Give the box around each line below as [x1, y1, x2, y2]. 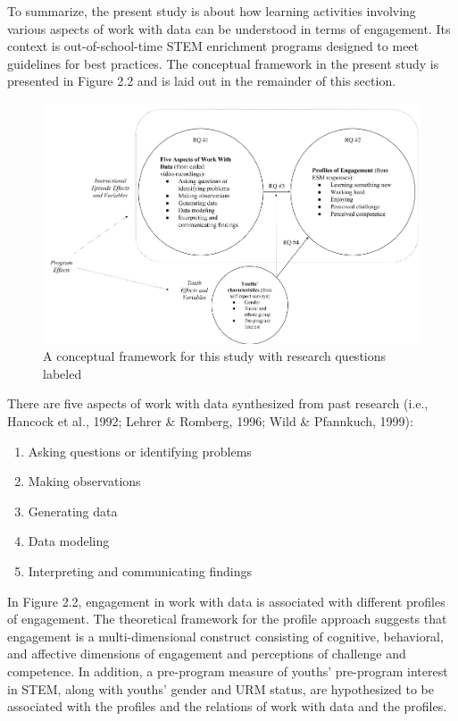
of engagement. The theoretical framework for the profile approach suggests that [7, 609, 447, 628]
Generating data [28, 501, 118, 520]
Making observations [28, 472, 141, 490]
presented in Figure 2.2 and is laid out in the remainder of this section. [7, 71, 396, 90]
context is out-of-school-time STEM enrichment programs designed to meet [7, 37, 420, 55]
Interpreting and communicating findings [28, 561, 253, 580]
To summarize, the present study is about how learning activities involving [7, 2, 416, 20]
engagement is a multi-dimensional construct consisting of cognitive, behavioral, [7, 626, 444, 645]
